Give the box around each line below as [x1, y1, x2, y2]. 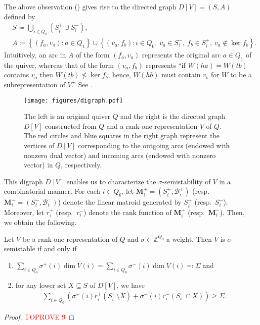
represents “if [145, 59, 186, 70]
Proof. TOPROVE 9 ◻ [4, 312, 75, 322]
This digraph [4, 176, 43, 186]
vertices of [24, 140, 54, 151]
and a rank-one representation [106, 120, 198, 131]
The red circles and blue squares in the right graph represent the [24, 130, 220, 141]
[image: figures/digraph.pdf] [24, 97, 123, 104]
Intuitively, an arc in [4, 50, 66, 59]
